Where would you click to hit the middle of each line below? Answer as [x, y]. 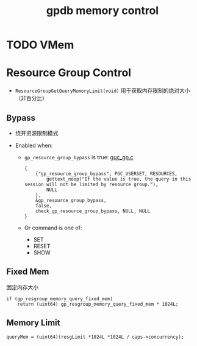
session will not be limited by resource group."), [91, 184]
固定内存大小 [22, 287]
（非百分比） [31, 98]
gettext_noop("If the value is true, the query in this [119, 179]
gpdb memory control [102, 11]
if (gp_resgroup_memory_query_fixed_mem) [60, 299]
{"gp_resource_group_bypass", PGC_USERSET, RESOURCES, [107, 174]
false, [44, 206]
